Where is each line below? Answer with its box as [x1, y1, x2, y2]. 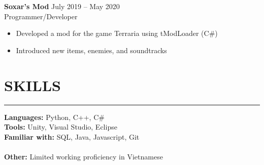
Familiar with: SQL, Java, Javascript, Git [4, 131, 140, 142]
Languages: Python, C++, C [4, 111, 99, 122]
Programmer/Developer [4, 11, 78, 21]
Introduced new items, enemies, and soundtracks [16, 45, 167, 55]
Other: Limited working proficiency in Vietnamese [4, 151, 163, 161]
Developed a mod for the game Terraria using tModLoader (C [16, 28, 209, 38]
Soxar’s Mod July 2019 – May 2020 [4, 1, 120, 11]
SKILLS [4, 74, 61, 95]
